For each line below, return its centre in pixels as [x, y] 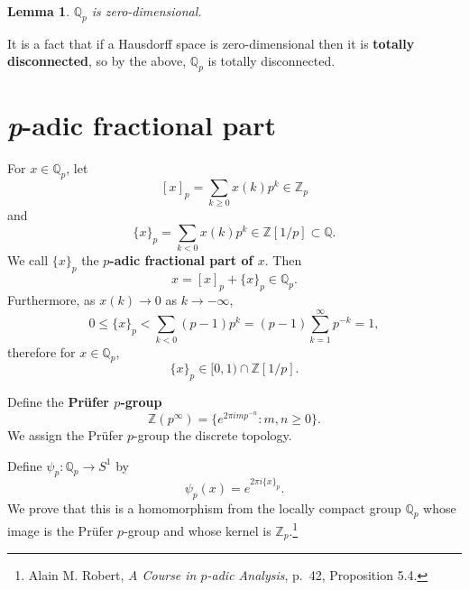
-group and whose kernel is [198, 531]
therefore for [41, 351]
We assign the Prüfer [65, 434]
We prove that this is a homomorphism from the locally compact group [204, 507]
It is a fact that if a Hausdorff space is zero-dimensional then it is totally [211, 43]
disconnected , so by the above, [97, 61]
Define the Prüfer [58, 402]
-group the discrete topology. [213, 434]
